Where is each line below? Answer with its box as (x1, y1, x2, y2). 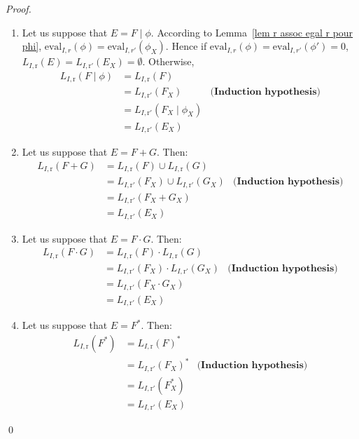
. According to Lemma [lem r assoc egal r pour (150, 25, 353, 39)
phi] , (22, 39, 42, 53)
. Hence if (165, 39, 207, 53)
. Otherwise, (142, 54, 195, 69)
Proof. (6, 1, 31, 15)
